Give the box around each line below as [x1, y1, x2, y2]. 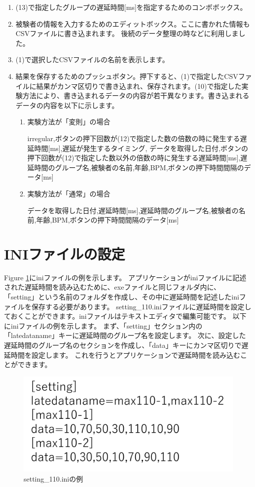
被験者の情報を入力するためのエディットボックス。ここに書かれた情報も [15, 18, 250, 29]
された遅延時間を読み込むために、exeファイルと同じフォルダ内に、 [4, 282, 220, 292]
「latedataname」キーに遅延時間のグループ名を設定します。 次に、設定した [4, 330, 246, 340]
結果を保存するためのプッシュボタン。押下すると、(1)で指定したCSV [15, 71, 238, 81]
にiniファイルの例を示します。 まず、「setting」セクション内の [4, 320, 203, 331]
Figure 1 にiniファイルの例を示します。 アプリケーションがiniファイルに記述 [4, 272, 247, 282]
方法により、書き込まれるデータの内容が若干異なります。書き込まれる [22, 90, 250, 101]
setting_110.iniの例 [24, 473, 83, 484]
